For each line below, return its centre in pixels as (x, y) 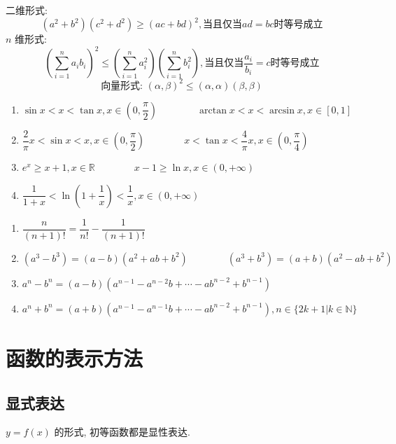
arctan (213, 110)
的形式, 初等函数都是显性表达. (122, 432)
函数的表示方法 (75, 358)
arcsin (282, 110)
